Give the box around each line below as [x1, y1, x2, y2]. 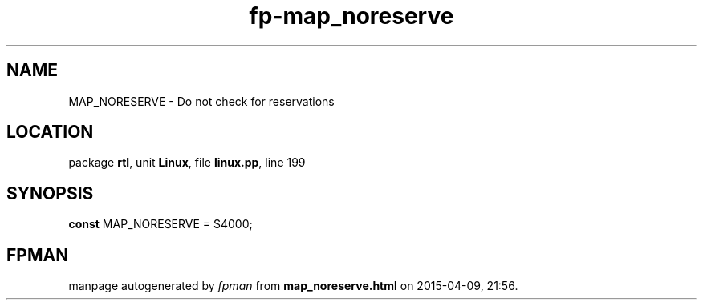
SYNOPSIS [6, 183, 94, 203]
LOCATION [6, 122, 94, 143]
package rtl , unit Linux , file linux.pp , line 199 [68, 155, 306, 170]
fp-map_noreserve [249, 2, 454, 30]
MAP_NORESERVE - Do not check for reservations [68, 94, 335, 108]
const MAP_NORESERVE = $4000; [68, 217, 253, 232]
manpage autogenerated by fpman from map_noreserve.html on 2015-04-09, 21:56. [68, 279, 518, 293]
